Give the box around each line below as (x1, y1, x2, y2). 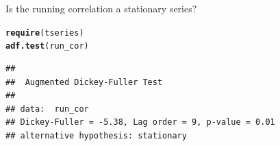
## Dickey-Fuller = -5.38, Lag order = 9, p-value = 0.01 (5, 117, 275, 127)
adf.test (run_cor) (5, 41, 89, 51)
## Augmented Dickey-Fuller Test (5, 77, 163, 87)
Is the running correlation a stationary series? (5, 1, 197, 15)
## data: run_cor (5, 104, 89, 114)
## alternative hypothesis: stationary (5, 130, 187, 141)
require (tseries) (5, 27, 84, 38)
